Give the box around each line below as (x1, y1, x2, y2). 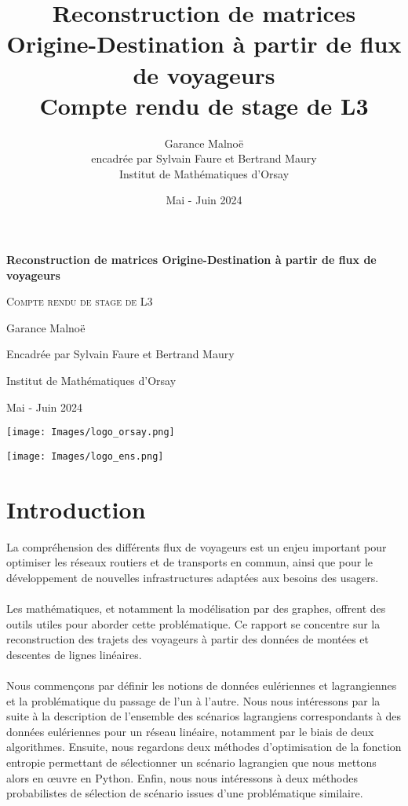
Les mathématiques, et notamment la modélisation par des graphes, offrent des (6, 600, 386, 617)
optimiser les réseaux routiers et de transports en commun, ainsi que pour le (6, 554, 373, 570)
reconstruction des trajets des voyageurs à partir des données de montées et (6, 631, 370, 647)
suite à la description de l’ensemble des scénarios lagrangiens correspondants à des (6, 708, 401, 724)
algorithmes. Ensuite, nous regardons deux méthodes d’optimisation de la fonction (6, 738, 402, 755)
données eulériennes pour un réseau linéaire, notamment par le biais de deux (6, 723, 374, 739)
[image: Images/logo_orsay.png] (6, 427, 175, 438)
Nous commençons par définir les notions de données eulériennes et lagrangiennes (6, 677, 397, 693)
